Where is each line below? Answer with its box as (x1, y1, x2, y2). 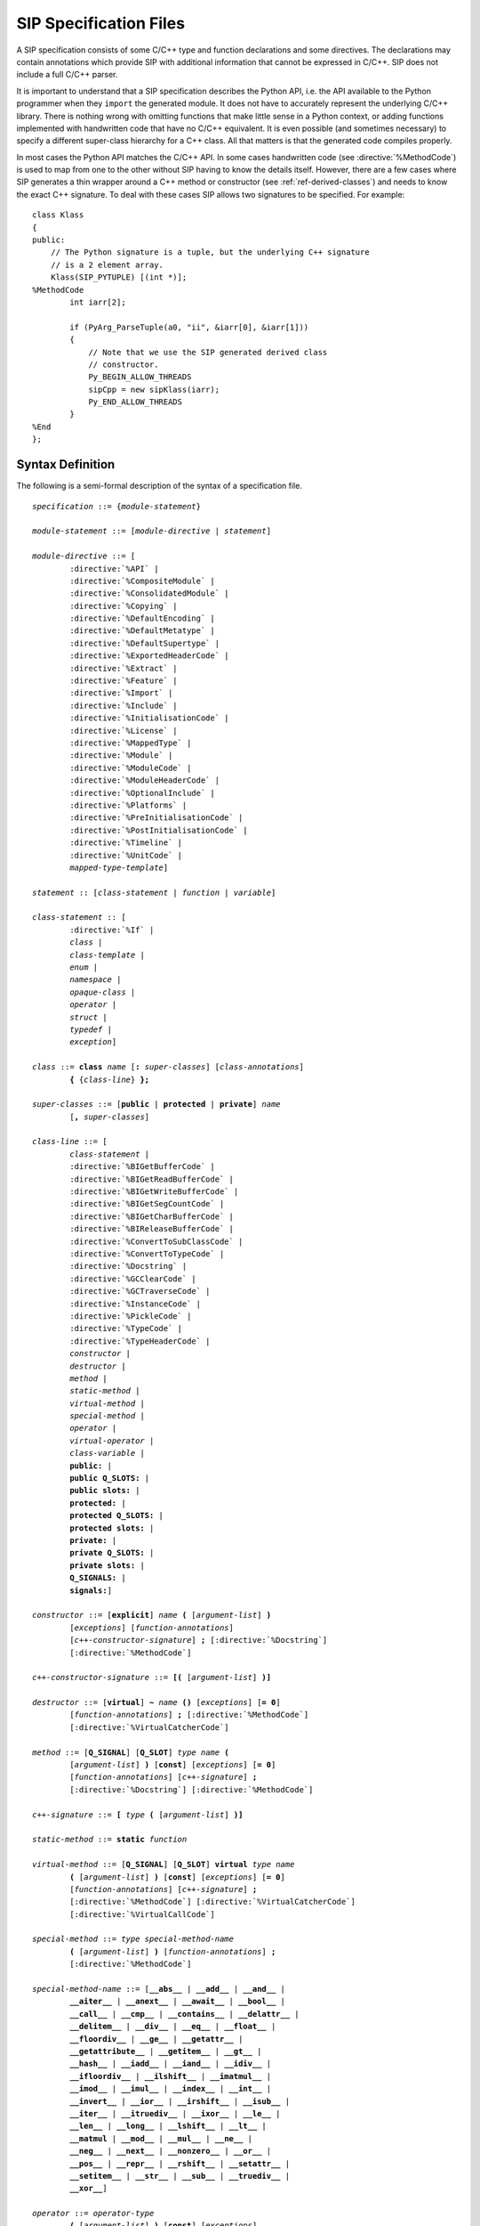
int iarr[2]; (69, 297, 126, 307)
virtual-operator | (69, 1435, 155, 1446)
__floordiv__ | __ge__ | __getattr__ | (69, 2034, 244, 2043)
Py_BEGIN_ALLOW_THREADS (88, 372, 192, 382)
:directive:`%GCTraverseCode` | (69, 1287, 211, 1296)
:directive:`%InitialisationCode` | (69, 713, 230, 723)
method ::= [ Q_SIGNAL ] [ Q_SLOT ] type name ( (32, 1747, 230, 1758)
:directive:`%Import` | (69, 688, 173, 698)
